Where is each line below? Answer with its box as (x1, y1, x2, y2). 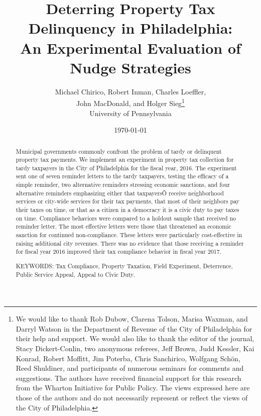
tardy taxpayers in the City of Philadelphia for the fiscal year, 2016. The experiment (16, 163, 237, 172)
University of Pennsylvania (89, 108, 172, 118)
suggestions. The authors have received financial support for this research (16, 372, 241, 383)
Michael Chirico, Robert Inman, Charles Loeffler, (55, 86, 206, 96)
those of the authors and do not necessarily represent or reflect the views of (16, 392, 248, 402)
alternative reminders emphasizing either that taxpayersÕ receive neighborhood (16, 188, 224, 197)
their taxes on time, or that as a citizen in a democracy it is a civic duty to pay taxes (16, 205, 239, 214)
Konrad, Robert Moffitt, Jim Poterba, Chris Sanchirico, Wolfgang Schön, (16, 353, 240, 363)
